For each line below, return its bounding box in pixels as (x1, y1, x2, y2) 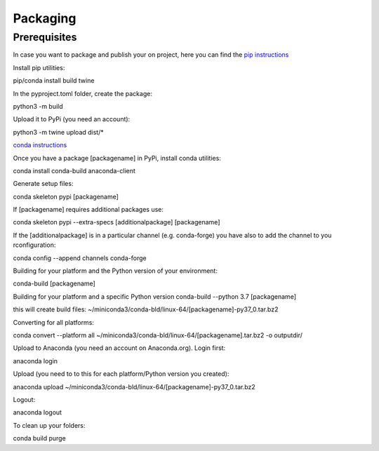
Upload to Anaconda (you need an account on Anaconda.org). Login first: (13, 344, 226, 352)
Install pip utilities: (13, 63, 65, 72)
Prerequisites (13, 31, 77, 43)
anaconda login (13, 356, 58, 365)
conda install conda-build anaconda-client (13, 166, 136, 175)
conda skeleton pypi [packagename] (13, 192, 119, 201)
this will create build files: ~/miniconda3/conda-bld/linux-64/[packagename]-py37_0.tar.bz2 (13, 305, 279, 314)
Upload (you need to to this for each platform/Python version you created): (13, 370, 230, 378)
